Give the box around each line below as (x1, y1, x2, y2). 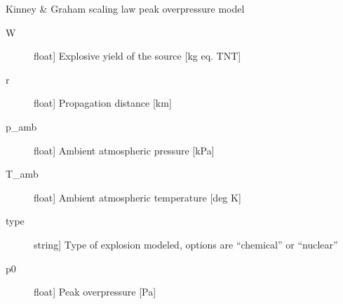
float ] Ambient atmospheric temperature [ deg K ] (34, 190, 241, 204)
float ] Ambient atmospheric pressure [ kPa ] (34, 143, 215, 157)
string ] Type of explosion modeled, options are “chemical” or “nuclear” (34, 237, 338, 251)
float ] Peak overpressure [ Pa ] (34, 284, 156, 299)
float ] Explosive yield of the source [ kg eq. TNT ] (34, 48, 241, 63)
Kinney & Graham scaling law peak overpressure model (6, 1, 245, 15)
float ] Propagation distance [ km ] (34, 95, 172, 110)
